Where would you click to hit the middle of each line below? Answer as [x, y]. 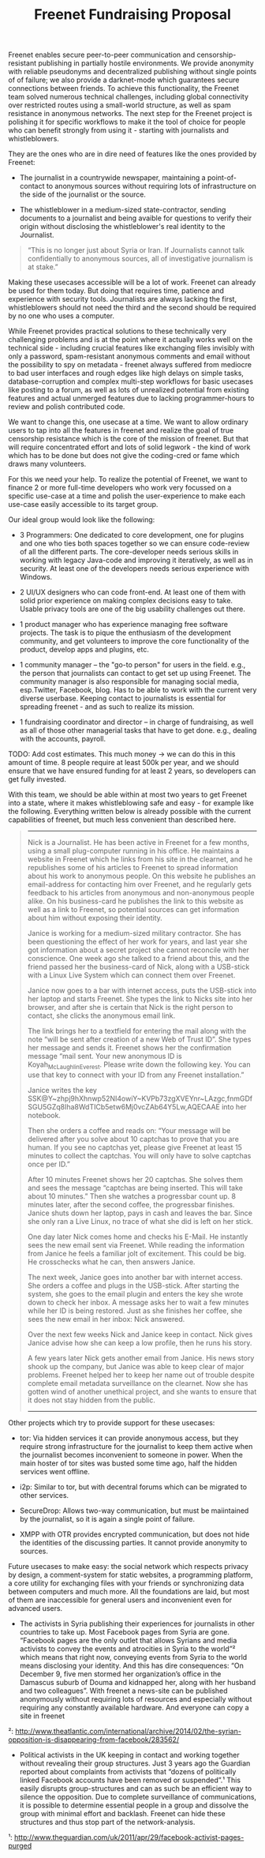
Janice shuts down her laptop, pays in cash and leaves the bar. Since [140, 1213]
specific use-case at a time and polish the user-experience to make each [127, 496]
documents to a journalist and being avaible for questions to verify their [136, 218]
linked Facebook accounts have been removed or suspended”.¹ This [130, 1780]
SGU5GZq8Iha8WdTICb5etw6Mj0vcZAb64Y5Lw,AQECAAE [124, 1106]
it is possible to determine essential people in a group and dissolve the [134, 1805]
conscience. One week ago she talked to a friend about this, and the [138, 959]
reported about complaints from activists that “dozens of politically [128, 1771]
